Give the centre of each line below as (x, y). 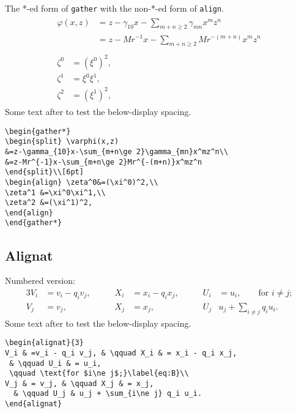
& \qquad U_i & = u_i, (55, 363)
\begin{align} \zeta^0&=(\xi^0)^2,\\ (82, 182)
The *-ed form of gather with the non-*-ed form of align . (115, 8)
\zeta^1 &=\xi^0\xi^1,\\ (55, 192)
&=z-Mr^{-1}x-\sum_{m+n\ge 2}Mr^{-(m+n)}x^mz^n (104, 162)
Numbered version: (40, 281)
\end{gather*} (34, 223)
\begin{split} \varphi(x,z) (62, 142)
